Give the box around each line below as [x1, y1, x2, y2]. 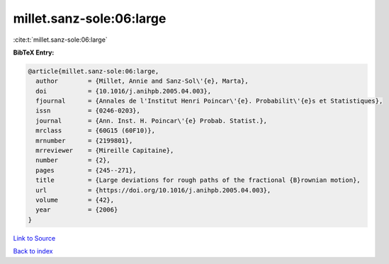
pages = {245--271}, [35, 166, 137, 174]
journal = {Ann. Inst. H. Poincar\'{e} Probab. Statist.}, [35, 117, 268, 125]
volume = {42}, [35, 196, 115, 204]
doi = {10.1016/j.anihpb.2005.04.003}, [35, 87, 212, 95]
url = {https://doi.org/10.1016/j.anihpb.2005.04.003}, [35, 186, 271, 194]
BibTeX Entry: [13, 48, 55, 57]
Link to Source [13, 234, 56, 242]
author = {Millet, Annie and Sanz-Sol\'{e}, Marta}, [35, 77, 249, 85]
